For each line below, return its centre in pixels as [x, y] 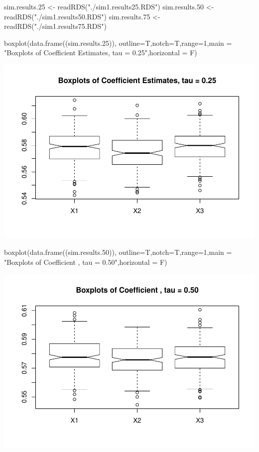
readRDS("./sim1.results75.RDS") [56, 26]
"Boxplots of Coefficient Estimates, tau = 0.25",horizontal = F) [101, 53]
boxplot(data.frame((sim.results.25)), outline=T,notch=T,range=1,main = [118, 43]
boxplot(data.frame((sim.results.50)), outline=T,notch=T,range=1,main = [118, 252]
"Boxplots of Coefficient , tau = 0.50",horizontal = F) [86, 262]
